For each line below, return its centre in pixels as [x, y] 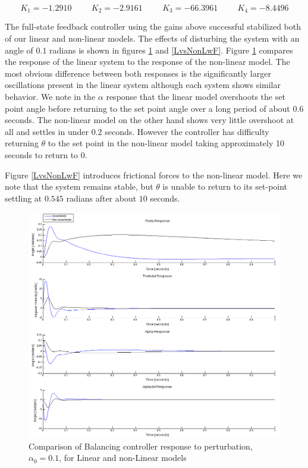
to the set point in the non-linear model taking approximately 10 [166, 143]
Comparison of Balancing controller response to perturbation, [141, 446]
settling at [23, 198]
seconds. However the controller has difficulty [187, 131]
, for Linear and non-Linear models [123, 458]
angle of [19, 50]
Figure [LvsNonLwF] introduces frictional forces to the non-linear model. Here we [154, 175]
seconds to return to [42, 154]
